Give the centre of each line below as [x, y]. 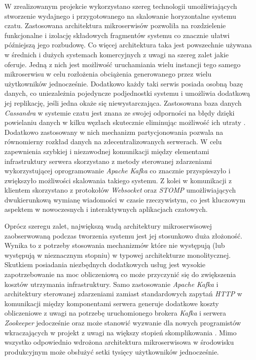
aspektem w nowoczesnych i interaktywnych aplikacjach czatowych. [106, 209]
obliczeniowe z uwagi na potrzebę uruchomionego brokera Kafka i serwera [115, 313]
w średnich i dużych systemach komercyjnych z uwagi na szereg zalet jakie [117, 54]
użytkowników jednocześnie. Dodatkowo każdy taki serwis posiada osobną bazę [124, 83]
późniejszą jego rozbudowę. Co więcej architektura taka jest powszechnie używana [128, 45]
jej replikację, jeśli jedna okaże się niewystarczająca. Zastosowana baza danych [123, 102]
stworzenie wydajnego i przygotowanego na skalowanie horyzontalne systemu [120, 16]
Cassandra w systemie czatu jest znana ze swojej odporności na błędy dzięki [120, 112]
